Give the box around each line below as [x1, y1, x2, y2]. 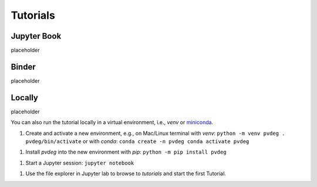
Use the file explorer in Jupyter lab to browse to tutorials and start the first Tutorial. [25, 170, 226, 177]
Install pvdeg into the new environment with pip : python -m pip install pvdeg [25, 148, 227, 155]
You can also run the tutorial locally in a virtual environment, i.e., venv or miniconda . [11, 119, 214, 126]
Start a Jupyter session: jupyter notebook [25, 159, 134, 166]
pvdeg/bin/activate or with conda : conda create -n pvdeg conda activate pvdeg [25, 138, 249, 145]
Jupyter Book [11, 31, 62, 41]
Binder [11, 62, 36, 72]
